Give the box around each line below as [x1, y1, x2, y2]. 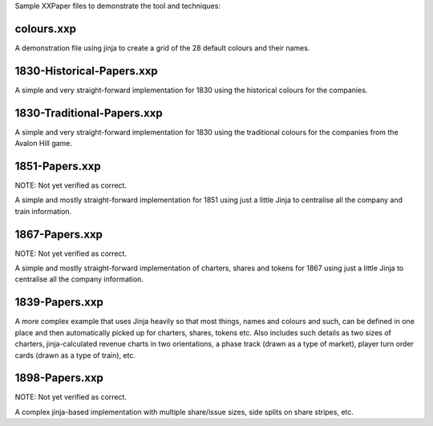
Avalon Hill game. [14, 139, 72, 148]
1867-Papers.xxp [14, 227, 103, 241]
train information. [14, 206, 72, 216]
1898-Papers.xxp [14, 371, 104, 385]
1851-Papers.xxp [14, 159, 101, 172]
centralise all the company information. [14, 274, 144, 284]
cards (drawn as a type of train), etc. [14, 350, 136, 360]
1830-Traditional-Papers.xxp [14, 106, 164, 120]
